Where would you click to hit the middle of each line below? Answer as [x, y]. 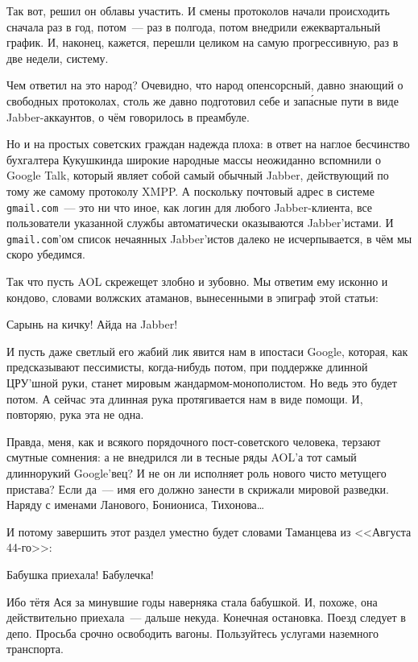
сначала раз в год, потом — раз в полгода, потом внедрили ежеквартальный [194, 26]
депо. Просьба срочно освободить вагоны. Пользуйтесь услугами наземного [192, 633]
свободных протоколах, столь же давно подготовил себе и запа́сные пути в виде [203, 100]
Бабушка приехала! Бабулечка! [80, 574]
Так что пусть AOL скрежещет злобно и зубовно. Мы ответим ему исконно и [197, 281]
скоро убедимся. [46, 254]
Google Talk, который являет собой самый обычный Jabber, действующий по [198, 175]
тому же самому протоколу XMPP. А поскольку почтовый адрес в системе [190, 190]
